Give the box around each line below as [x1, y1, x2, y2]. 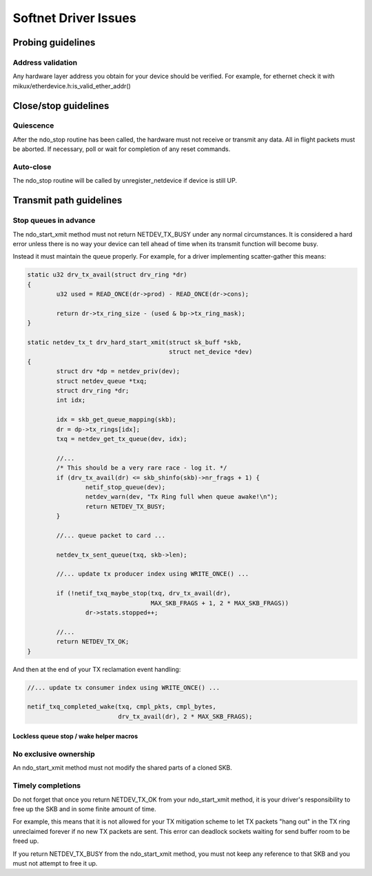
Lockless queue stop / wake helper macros [12, 732, 138, 741]
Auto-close [12, 162, 52, 172]
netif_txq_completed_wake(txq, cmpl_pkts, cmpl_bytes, [27, 703, 216, 710]
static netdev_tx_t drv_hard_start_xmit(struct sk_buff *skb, [27, 339, 242, 346]
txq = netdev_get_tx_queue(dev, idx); [56, 435, 187, 443]
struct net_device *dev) [169, 348, 253, 356]
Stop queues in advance [12, 216, 96, 226]
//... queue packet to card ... [56, 531, 165, 539]
